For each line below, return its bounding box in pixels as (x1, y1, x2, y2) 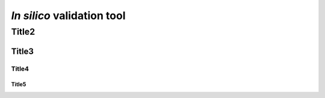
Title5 (11, 81, 26, 88)
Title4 (11, 65, 29, 73)
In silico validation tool (11, 9, 126, 22)
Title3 (11, 46, 34, 56)
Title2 (11, 26, 36, 37)
